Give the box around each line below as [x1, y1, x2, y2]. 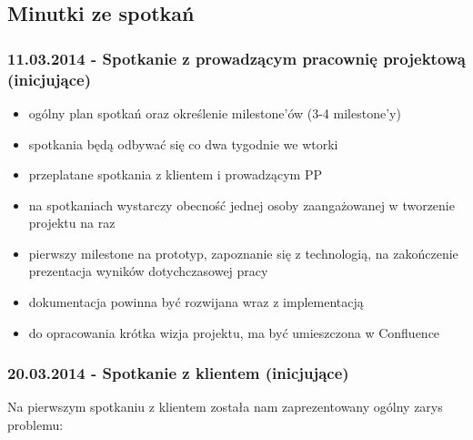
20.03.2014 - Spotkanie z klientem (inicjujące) [7, 362, 349, 384]
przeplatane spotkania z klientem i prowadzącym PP [28, 165, 322, 184]
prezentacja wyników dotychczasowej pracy [28, 261, 268, 281]
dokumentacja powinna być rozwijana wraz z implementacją [28, 292, 364, 312]
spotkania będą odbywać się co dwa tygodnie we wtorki [28, 134, 338, 153]
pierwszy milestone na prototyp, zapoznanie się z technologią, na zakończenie [28, 243, 458, 262]
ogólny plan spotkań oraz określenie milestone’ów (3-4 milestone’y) [28, 103, 401, 122]
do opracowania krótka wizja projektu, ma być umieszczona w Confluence [28, 322, 440, 342]
